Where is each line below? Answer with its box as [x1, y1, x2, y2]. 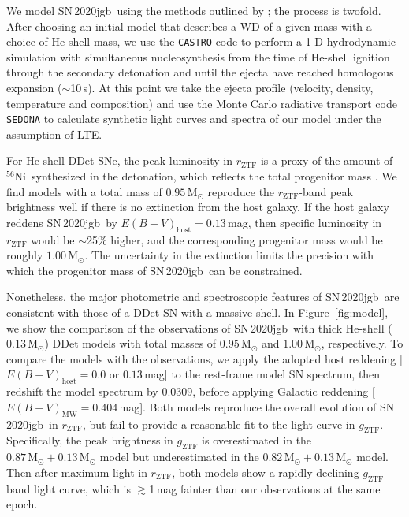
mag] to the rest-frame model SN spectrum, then [144, 366, 381, 382]
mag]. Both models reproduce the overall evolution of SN [119, 398, 395, 415]
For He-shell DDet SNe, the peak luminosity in [6, 152, 232, 169]
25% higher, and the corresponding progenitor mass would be [86, 231, 383, 247]
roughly [6, 247, 43, 263]
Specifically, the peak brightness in [6, 432, 173, 448]
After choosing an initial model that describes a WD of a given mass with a [6, 17, 372, 34]
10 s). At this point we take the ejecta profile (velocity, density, [70, 80, 374, 96]
